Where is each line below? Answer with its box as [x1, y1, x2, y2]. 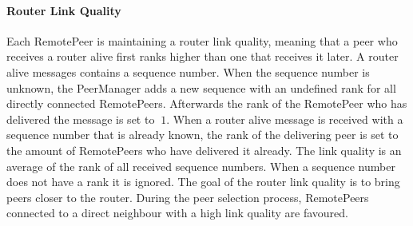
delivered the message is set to [6, 110, 155, 127]
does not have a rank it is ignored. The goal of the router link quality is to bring [6, 173, 400, 190]
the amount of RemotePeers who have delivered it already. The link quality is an [6, 141, 402, 158]
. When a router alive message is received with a [166, 110, 403, 127]
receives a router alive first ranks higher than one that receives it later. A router [6, 48, 399, 65]
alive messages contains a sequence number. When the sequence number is [6, 63, 370, 80]
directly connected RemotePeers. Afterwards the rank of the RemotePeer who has [6, 95, 407, 112]
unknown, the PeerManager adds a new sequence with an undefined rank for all [6, 79, 396, 96]
